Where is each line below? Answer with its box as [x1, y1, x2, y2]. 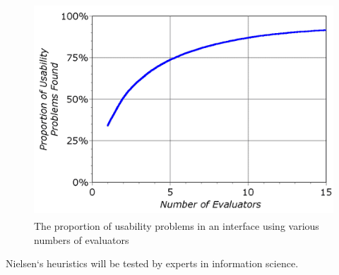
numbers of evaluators [34, 232, 129, 247]
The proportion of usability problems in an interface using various [34, 218, 319, 233]
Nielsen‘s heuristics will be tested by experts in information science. [6, 256, 299, 271]
